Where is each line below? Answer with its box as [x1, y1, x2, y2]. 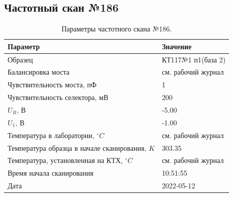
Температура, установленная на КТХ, [8, 155, 123, 166]
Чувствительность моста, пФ [8, 79, 97, 90]
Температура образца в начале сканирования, [8, 142, 147, 153]
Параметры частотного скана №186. [61, 23, 172, 34]
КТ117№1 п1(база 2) [161, 54, 226, 64]
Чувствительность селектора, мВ [8, 92, 109, 103]
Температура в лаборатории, [8, 129, 94, 140]
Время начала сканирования [8, 168, 93, 178]
